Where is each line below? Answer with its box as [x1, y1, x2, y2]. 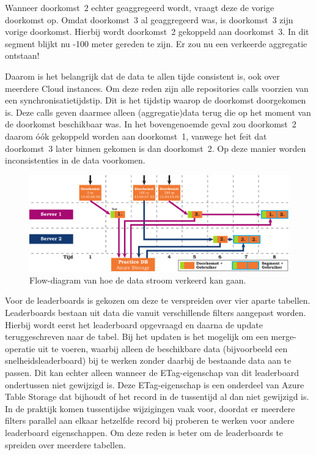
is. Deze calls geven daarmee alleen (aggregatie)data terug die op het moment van [5, 105, 311, 118]
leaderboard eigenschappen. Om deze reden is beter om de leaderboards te [5, 426, 284, 438]
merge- [271, 330, 296, 343]
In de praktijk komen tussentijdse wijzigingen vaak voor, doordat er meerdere [5, 402, 295, 415]
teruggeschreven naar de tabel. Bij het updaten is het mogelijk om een [5, 330, 268, 343]
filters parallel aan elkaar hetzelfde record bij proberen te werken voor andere [5, 414, 295, 427]
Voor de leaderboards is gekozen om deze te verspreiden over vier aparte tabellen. [5, 294, 310, 307]
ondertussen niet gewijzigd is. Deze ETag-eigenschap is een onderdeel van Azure [5, 378, 304, 391]
